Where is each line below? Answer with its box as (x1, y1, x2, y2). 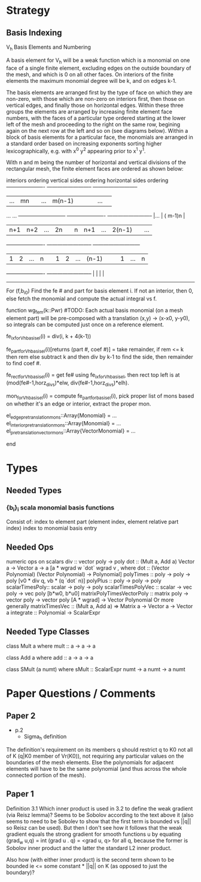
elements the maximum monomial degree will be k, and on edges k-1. (6, 77, 176, 84)
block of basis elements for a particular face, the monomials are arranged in (6, 133, 193, 141)
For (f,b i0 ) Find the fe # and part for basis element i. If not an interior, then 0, (6, 287, 193, 296)
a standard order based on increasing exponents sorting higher (6, 139, 162, 147)
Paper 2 (6, 710, 36, 721)
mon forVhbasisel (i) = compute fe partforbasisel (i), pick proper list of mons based (6, 392, 194, 401)
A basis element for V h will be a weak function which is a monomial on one (6, 56, 190, 65)
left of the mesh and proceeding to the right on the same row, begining (6, 121, 181, 128)
